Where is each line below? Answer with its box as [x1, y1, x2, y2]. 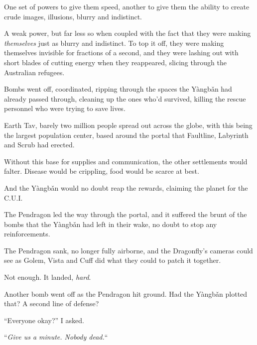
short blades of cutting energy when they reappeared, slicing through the [4, 57, 227, 67]
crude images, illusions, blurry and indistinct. [4, 11, 142, 21]
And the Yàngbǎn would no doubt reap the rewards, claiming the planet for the [4, 182, 248, 193]
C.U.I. [4, 192, 23, 203]
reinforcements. [4, 229, 50, 239]
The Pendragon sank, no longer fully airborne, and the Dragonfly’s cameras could [4, 245, 253, 255]
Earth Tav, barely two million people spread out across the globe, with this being [4, 119, 253, 130]
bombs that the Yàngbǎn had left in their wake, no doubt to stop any [4, 219, 217, 229]
